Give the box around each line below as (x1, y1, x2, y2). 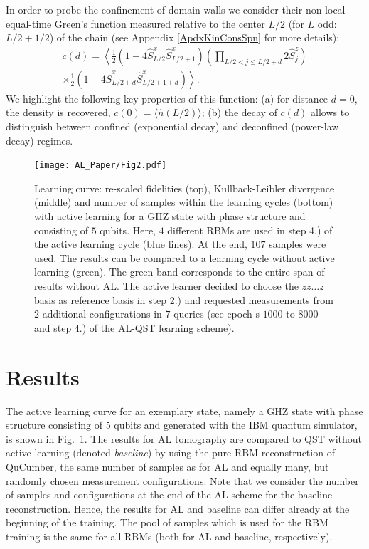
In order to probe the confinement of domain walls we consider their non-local (6, 2, 346, 16)
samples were (269, 236, 326, 251)
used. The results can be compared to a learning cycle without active (34, 250, 335, 265)
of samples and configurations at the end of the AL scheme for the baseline (6, 487, 333, 502)
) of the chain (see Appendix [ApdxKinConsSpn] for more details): (49, 30, 340, 45)
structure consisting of (6, 417, 103, 432)
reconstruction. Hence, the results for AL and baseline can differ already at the (6, 501, 350, 516)
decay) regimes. (6, 132, 73, 147)
